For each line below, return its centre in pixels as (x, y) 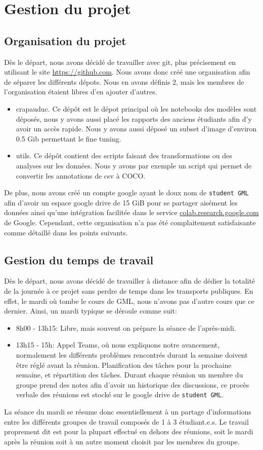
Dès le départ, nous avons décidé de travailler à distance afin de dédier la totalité (130, 281)
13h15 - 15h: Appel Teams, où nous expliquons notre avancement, (118, 345)
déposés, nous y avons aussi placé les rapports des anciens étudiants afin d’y (134, 118)
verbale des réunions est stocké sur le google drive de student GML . (120, 394)
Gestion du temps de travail (79, 259)
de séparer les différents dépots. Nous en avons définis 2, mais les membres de (124, 81)
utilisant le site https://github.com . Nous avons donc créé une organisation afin (127, 72)
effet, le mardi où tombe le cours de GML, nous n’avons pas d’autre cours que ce (129, 301)
